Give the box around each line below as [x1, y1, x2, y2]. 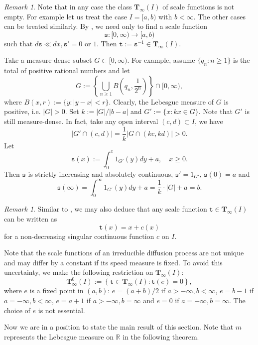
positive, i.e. [4, 106, 41, 116]
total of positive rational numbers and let [4, 65, 130, 76]
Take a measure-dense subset [4, 55, 92, 65]
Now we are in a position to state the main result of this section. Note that [4, 322, 234, 332]
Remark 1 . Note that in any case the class [4, 1, 132, 11]
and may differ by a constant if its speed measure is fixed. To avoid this [4, 257, 223, 267]
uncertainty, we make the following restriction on [4, 267, 153, 277]
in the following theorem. [123, 331, 199, 342]
